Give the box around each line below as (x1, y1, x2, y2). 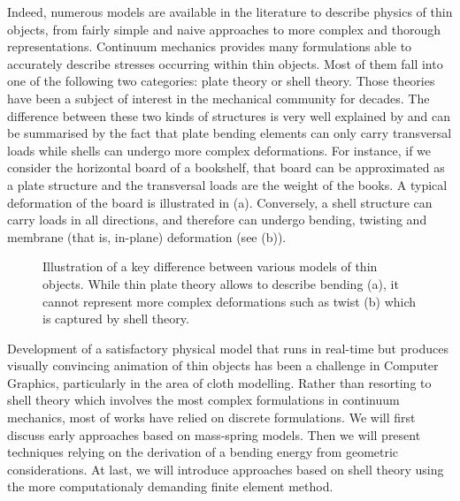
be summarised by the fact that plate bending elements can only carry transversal (7, 124, 452, 142)
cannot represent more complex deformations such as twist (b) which (42, 292, 417, 310)
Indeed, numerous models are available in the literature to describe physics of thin (7, 3, 453, 20)
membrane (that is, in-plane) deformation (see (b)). (7, 227, 287, 246)
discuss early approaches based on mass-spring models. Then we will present (7, 425, 421, 444)
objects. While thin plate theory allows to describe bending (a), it (42, 274, 399, 292)
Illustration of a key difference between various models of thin (42, 257, 378, 276)
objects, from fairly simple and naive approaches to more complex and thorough (7, 19, 441, 38)
